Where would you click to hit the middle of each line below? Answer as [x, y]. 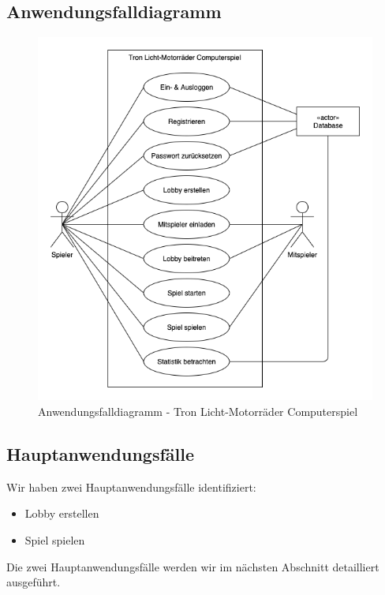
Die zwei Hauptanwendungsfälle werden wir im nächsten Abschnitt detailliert [193, 566]
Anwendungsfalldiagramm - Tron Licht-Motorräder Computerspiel [198, 412]
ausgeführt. [34, 582]
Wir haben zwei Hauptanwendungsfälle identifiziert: [131, 486]
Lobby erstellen [62, 513]
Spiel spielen [55, 540]
